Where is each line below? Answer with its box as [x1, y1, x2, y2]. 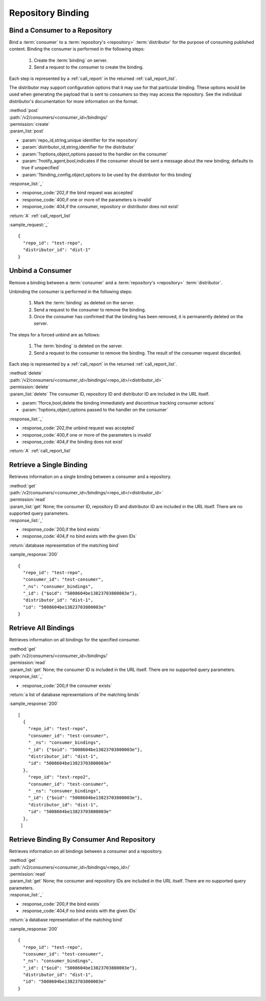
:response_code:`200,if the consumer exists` [21, 682, 112, 688]
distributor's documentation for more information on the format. [9, 98, 138, 104]
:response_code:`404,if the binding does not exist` [21, 439, 124, 445]
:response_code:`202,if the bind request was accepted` [21, 190, 134, 196]
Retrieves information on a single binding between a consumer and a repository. [9, 474, 172, 480]
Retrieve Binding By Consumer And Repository [9, 835, 156, 844]
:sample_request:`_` [9, 222, 49, 228]
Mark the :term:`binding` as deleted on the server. [33, 300, 135, 306]
